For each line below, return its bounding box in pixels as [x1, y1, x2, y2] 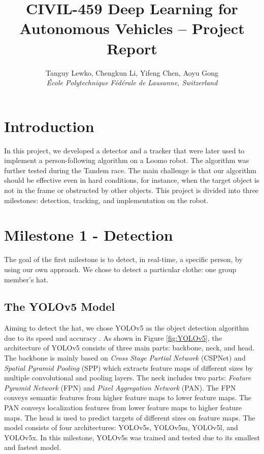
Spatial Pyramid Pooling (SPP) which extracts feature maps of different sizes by [4, 362, 253, 373]
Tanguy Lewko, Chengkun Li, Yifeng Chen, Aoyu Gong [45, 67, 219, 78]
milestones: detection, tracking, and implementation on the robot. [4, 194, 209, 205]
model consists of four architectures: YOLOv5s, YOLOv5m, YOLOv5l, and [4, 422, 238, 433]
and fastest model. [4, 442, 61, 452]
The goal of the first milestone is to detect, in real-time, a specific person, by [4, 254, 243, 265]
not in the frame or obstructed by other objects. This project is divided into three [4, 185, 259, 195]
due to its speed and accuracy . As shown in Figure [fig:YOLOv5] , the [4, 332, 222, 343]
